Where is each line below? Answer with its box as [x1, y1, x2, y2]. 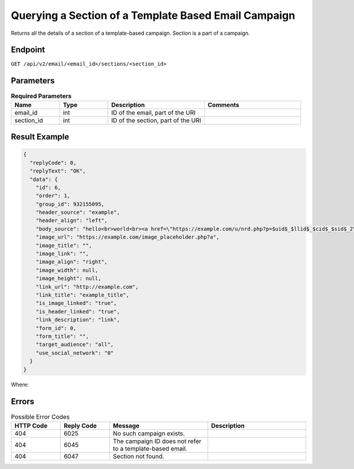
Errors [11, 396, 35, 407]
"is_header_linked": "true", [35, 308, 120, 315]
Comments [207, 100, 240, 109]
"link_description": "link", [35, 317, 120, 323]
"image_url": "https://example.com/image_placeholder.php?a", [35, 234, 219, 240]
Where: [11, 381, 29, 388]
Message [113, 421, 140, 429]
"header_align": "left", [35, 217, 108, 224]
